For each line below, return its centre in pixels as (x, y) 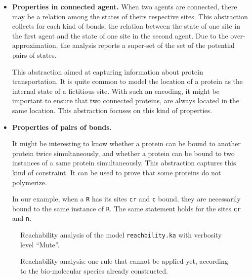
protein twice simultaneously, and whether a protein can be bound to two (123, 153)
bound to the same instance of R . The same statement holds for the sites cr (126, 208)
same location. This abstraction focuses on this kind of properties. (112, 110)
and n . (22, 218)
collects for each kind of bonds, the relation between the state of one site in (126, 26)
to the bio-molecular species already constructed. (94, 270)
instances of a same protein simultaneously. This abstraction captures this (124, 163)
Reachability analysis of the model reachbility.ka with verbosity (121, 235)
